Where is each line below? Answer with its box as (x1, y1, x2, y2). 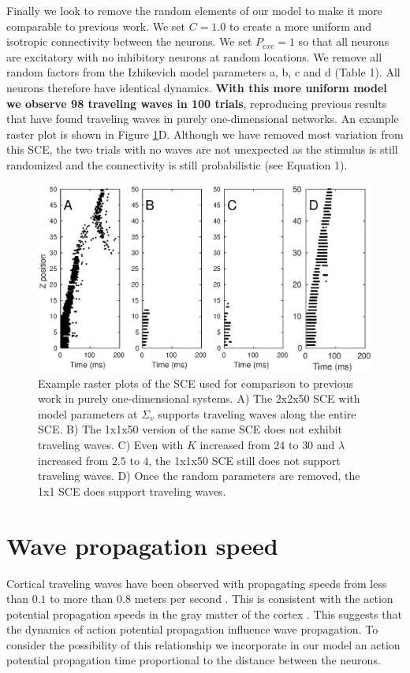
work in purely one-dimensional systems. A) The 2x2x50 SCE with (38, 390, 360, 407)
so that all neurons (298, 33, 389, 50)
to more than (50, 590, 114, 607)
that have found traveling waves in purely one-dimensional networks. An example (6, 110, 399, 127)
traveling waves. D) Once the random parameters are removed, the (38, 467, 360, 484)
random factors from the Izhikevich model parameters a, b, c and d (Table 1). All (6, 64, 401, 80)
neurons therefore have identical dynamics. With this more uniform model (6, 79, 387, 95)
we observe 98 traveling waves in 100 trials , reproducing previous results (6, 95, 387, 111)
